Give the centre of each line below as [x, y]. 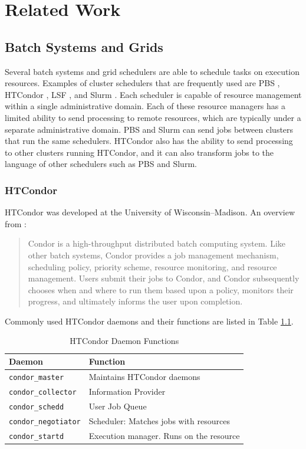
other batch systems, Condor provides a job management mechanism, [153, 255]
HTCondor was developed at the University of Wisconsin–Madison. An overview [150, 212]
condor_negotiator [45, 422]
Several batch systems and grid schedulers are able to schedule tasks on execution [152, 71]
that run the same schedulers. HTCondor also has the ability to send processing [149, 141]
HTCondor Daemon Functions [124, 341]
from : [16, 223]
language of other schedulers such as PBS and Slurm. [101, 164]
